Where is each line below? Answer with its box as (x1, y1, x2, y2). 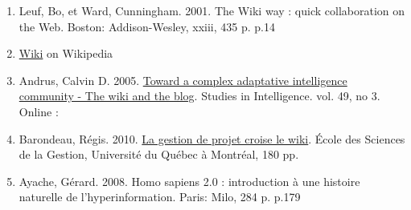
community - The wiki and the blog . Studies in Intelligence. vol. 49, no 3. (18, 87, 380, 104)
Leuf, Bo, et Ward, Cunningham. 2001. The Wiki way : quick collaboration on (18, 2, 405, 18)
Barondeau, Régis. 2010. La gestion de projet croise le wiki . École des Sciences (18, 130, 405, 147)
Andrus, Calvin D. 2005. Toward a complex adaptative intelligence (18, 71, 347, 88)
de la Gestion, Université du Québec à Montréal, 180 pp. (18, 146, 299, 163)
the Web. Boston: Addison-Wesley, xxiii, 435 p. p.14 (18, 18, 275, 34)
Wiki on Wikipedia (18, 45, 113, 62)
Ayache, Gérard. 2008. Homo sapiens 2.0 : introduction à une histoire (18, 172, 360, 189)
